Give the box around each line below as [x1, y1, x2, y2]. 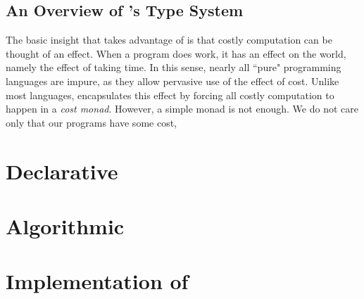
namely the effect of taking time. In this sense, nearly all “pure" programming [6, 60, 341, 75]
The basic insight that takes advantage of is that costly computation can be [6, 32, 332, 47]
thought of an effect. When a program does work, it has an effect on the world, [6, 46, 346, 61]
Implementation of [6, 267, 189, 295]
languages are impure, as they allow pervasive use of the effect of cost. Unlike [6, 73, 339, 88]
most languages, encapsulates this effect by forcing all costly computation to [6, 87, 334, 102]
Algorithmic [6, 211, 125, 240]
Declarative [6, 156, 118, 185]
